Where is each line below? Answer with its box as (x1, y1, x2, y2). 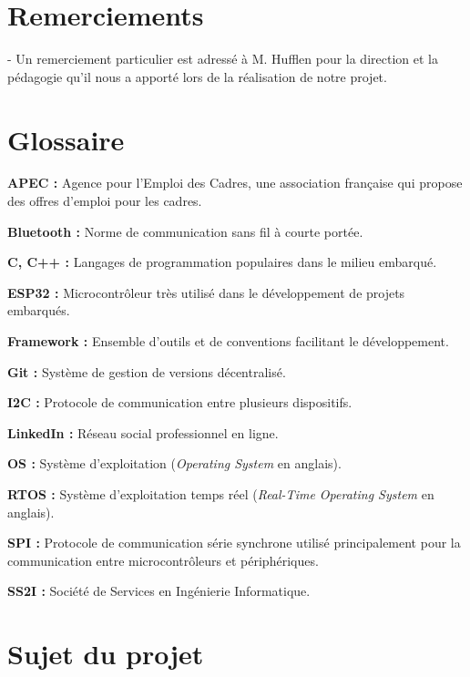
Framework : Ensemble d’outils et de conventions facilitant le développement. (7, 332, 449, 350)
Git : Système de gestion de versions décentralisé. (7, 362, 286, 381)
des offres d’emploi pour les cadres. (7, 191, 202, 210)
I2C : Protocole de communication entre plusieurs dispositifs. (7, 393, 352, 412)
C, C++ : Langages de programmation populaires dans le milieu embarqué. (7, 252, 437, 272)
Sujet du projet (7, 635, 204, 672)
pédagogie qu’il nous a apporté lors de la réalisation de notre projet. (7, 67, 387, 86)
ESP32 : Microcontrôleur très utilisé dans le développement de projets (7, 282, 405, 302)
